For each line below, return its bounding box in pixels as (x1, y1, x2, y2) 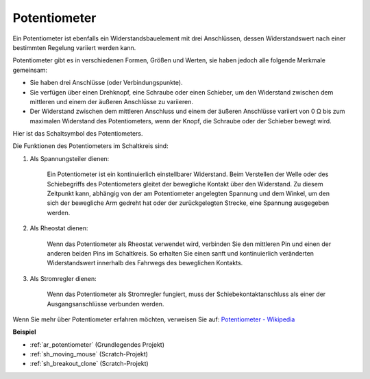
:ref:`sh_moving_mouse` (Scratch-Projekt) (29, 350, 149, 358)
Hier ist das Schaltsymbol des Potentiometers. (12, 130, 143, 138)
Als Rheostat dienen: (29, 224, 88, 232)
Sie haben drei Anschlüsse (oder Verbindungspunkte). (29, 79, 183, 87)
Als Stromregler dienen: (29, 274, 97, 282)
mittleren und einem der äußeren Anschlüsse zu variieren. (29, 97, 193, 106)
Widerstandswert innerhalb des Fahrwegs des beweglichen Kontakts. (47, 259, 243, 267)
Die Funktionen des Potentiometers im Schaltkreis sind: (12, 142, 169, 150)
